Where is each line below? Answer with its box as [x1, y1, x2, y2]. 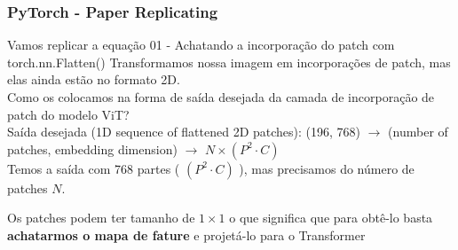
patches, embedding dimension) [7, 139, 178, 158]
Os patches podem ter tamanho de [7, 208, 195, 227]
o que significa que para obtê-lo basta [229, 208, 433, 227]
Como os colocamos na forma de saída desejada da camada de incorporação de [7, 88, 435, 105]
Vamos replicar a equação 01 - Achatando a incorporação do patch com [7, 35, 395, 54]
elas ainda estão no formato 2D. [7, 70, 180, 89]
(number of [388, 122, 448, 141]
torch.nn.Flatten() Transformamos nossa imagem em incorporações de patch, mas [7, 52, 451, 71]
